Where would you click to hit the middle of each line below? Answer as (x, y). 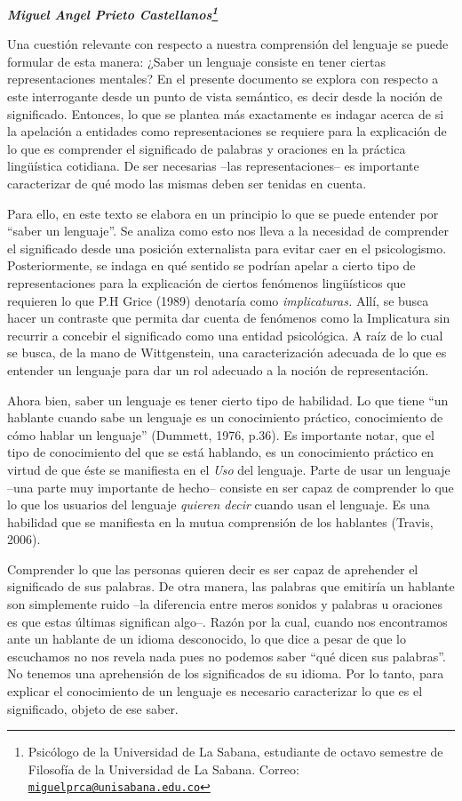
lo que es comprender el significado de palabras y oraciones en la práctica (207, 148)
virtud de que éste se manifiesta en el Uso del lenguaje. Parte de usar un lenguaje (229, 469)
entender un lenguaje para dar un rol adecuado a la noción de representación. (218, 369)
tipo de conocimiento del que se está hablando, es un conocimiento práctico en (221, 452)
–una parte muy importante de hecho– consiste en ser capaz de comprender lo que (231, 487)
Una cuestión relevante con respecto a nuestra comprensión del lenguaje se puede (228, 44)
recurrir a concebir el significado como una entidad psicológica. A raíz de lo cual (225, 335)
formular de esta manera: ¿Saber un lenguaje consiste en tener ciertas (196, 61)
